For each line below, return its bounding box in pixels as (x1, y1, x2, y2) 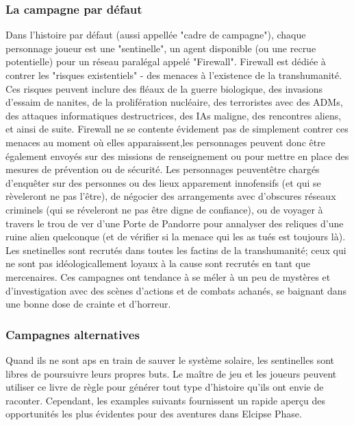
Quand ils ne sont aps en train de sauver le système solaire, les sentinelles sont (5, 352, 335, 367)
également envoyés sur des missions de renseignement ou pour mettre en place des (5, 148, 349, 163)
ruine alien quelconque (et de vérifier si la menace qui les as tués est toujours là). (5, 229, 346, 244)
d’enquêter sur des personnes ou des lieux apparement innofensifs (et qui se (5, 175, 321, 189)
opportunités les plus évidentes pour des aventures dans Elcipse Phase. (5, 406, 302, 421)
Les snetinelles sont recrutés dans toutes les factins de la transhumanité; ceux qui (5, 242, 346, 257)
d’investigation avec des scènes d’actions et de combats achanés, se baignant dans (5, 283, 347, 297)
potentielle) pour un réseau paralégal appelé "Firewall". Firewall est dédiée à (5, 54, 326, 69)
